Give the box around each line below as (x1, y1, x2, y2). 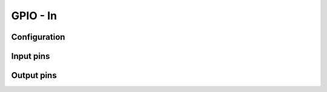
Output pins (11, 70, 57, 81)
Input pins (11, 51, 50, 61)
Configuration (11, 32, 65, 42)
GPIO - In (11, 9, 58, 22)
